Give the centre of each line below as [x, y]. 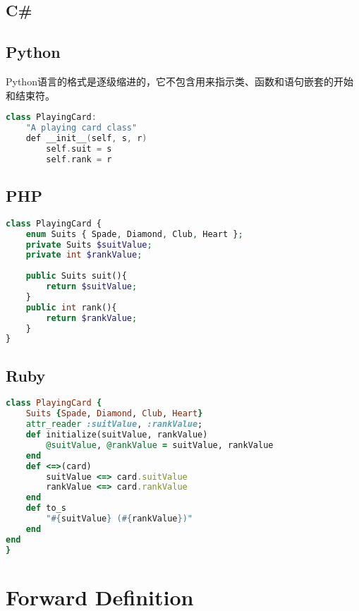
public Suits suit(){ [76, 276]
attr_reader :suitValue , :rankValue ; [114, 424]
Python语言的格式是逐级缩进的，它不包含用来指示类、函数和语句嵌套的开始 [179, 81]
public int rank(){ [71, 307]
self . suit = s [79, 149]
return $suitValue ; [92, 286]
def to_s [46, 508]
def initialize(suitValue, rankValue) [117, 435]
